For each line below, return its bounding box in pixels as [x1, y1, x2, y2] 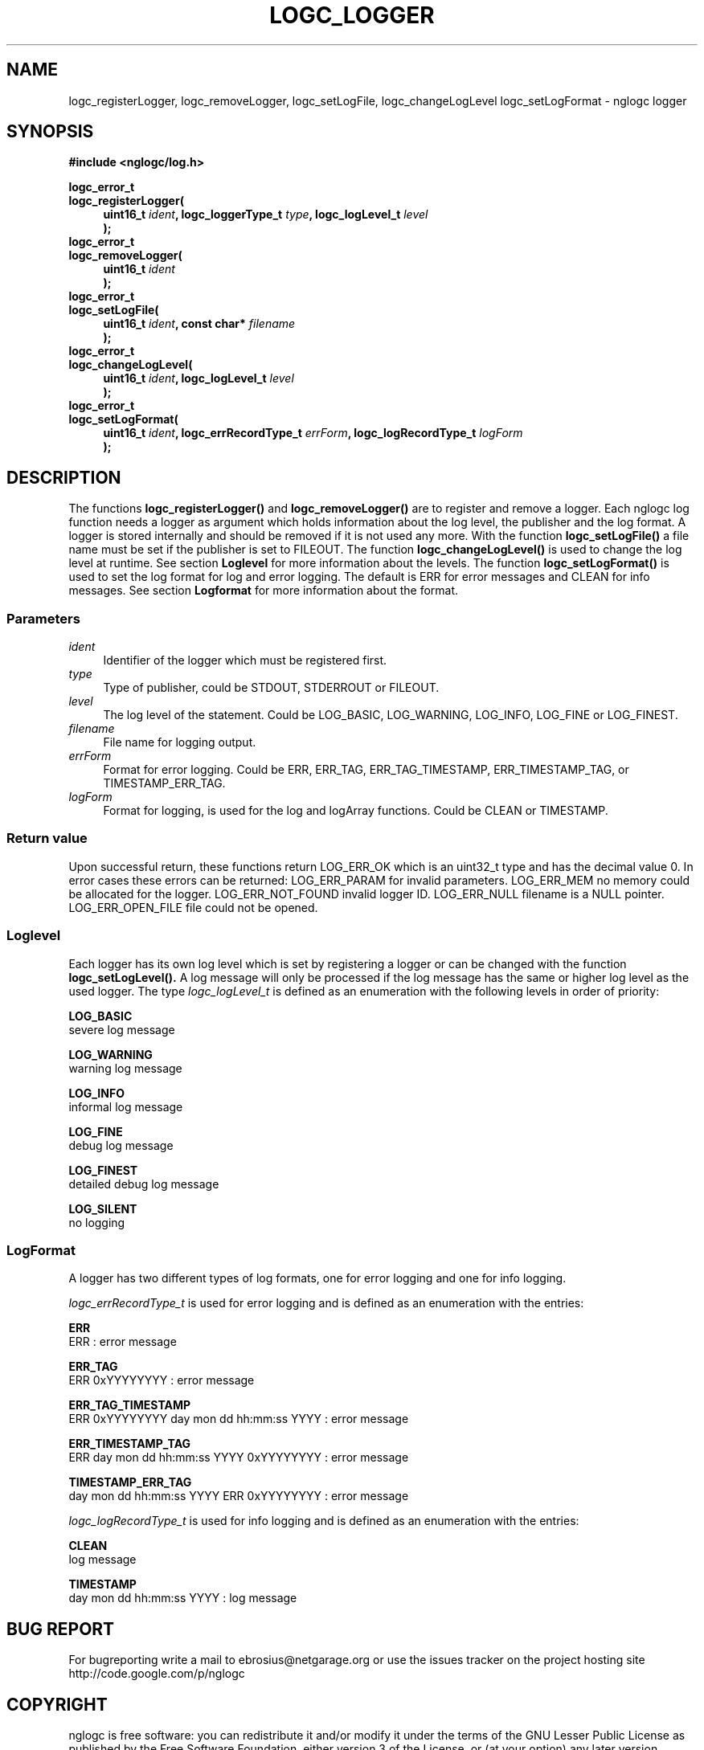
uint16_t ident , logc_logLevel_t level [103, 371, 294, 386]
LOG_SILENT [68, 1201, 137, 1216]
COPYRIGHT [6, 1694, 108, 1715]
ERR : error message [68, 1335, 177, 1349]
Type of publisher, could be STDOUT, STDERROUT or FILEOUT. [103, 681, 440, 695]
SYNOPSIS [6, 121, 94, 142]
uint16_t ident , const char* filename [103, 317, 296, 331]
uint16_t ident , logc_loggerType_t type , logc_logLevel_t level [103, 207, 428, 222]
